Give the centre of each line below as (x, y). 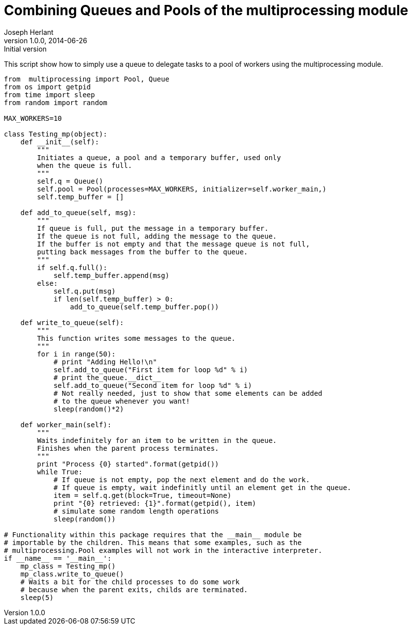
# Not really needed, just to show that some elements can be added (188, 393)
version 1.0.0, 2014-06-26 (46, 40)
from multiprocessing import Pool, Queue (87, 79)
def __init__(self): (60, 142)
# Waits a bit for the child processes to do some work (130, 582)
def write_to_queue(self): (72, 322)
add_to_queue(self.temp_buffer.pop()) (144, 307)
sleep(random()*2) (89, 409)
